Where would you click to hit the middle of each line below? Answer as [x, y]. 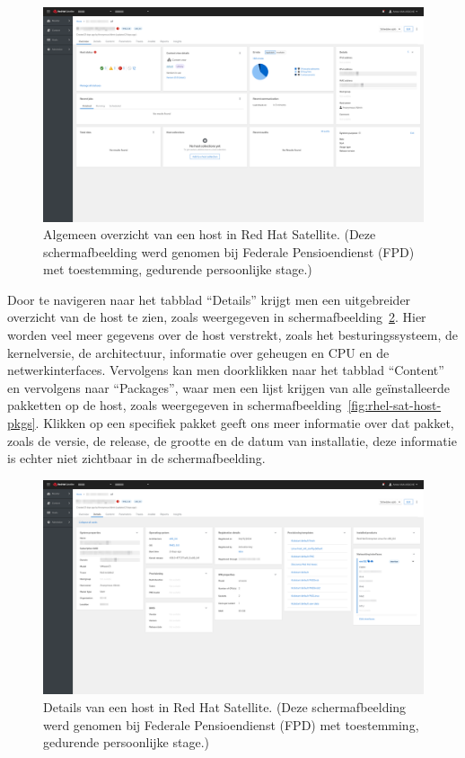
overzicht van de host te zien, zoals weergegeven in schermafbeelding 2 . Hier [217, 317]
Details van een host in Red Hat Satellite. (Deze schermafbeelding [225, 706]
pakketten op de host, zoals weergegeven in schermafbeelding [175, 405]
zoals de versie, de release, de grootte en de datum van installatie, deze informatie [232, 440]
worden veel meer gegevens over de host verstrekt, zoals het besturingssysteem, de [233, 335]
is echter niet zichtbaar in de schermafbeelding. [136, 458]
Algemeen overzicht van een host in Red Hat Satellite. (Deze [210, 234]
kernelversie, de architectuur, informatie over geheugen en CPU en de [198, 352]
